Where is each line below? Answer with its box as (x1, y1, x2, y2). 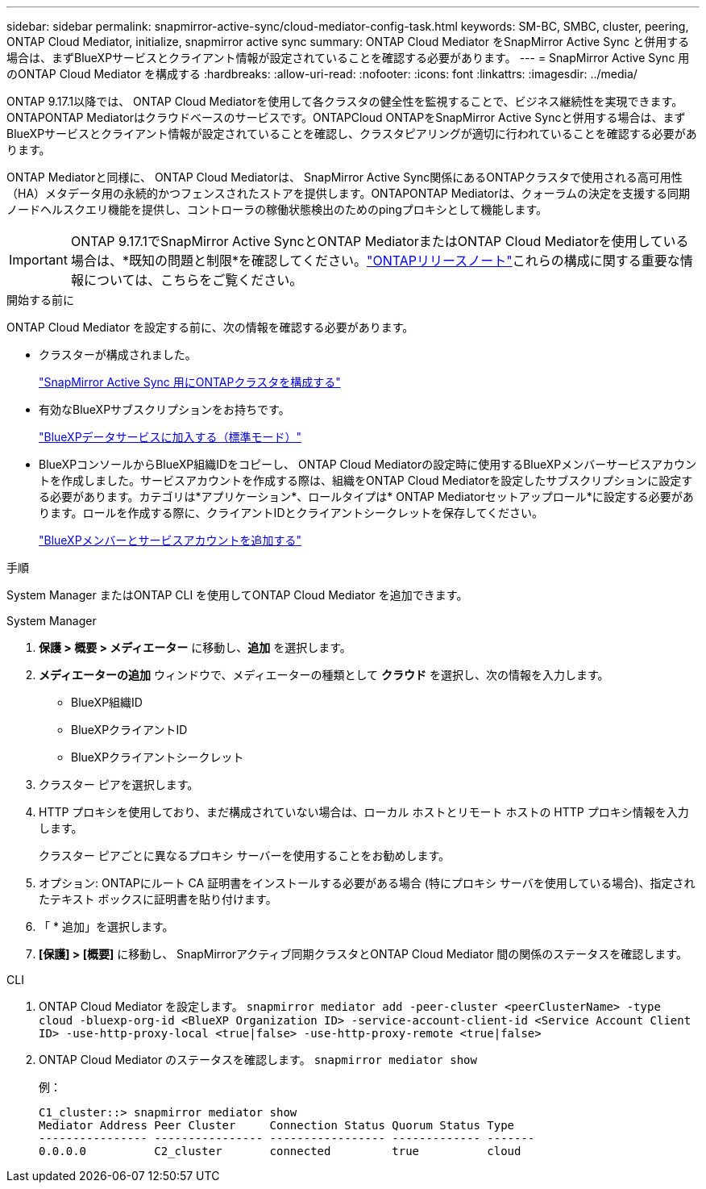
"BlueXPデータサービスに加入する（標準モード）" (39, 430, 302, 444)
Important (9, 252, 68, 268)
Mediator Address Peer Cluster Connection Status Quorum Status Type (39, 1119, 515, 1132)
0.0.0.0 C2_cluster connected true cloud (39, 1145, 521, 1158)
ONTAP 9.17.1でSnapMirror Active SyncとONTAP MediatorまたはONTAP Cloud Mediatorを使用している (70, 233, 689, 249)
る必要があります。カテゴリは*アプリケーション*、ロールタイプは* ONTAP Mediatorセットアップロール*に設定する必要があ (39, 490, 694, 503)
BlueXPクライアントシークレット (71, 750, 244, 764)
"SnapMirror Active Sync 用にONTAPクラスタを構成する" (39, 375, 341, 389)
